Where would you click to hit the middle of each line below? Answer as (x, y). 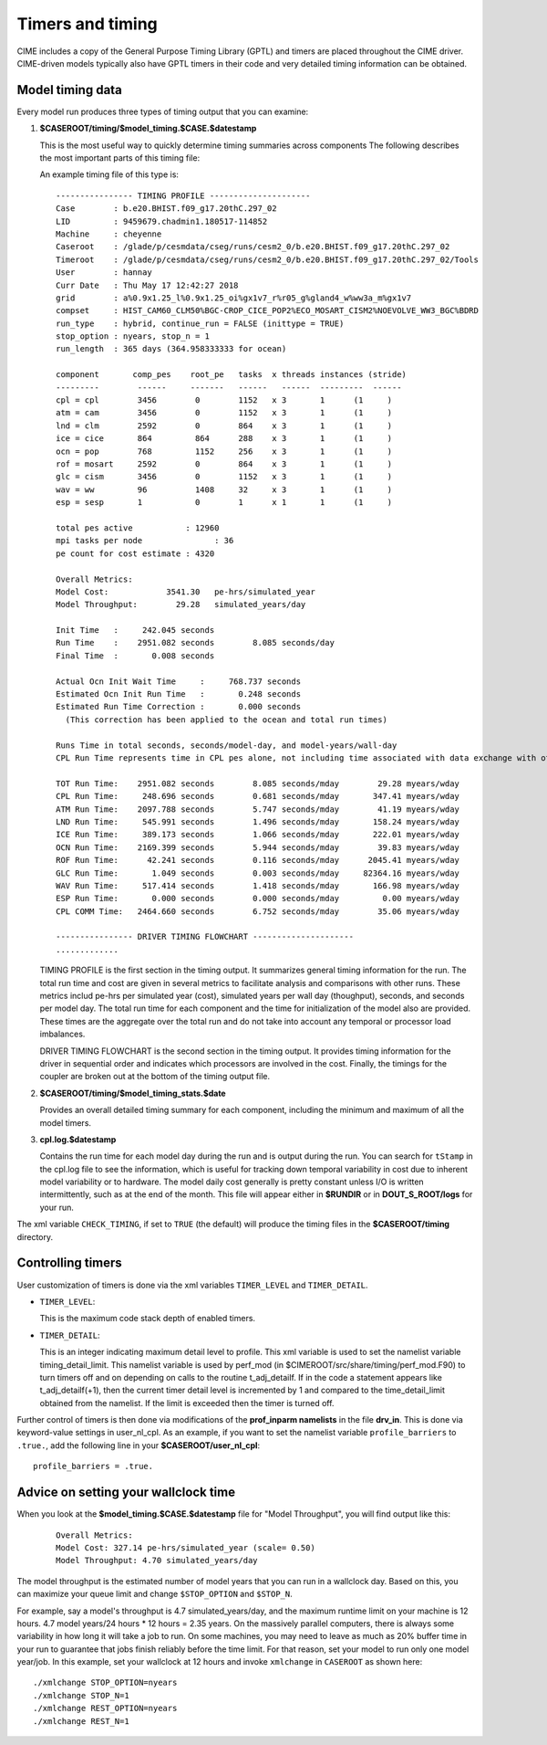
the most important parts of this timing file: (120, 158)
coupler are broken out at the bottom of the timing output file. (155, 1077)
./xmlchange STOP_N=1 (81, 1695)
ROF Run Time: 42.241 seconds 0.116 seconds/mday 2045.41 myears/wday (258, 860)
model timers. (65, 1122)
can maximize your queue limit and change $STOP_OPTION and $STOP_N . (155, 1594)
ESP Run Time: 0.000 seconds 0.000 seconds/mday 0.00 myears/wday (258, 899)
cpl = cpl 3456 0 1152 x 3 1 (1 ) (224, 400)
